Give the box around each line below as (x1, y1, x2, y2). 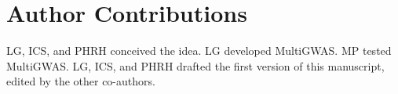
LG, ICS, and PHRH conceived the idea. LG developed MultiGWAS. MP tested (6, 42, 392, 59)
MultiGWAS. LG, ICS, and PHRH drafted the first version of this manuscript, (6, 57, 385, 74)
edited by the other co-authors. (6, 73, 155, 89)
